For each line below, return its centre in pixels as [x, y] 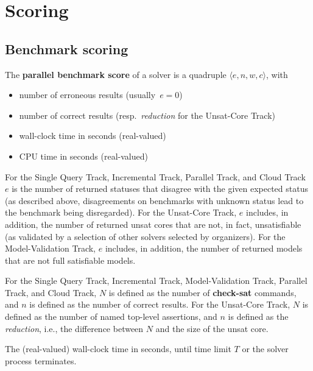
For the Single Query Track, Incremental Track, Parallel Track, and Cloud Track [155, 176]
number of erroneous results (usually [87, 95]
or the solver [265, 349]
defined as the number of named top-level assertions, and [111, 316]
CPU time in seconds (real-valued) [83, 156]
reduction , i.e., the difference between [74, 328]
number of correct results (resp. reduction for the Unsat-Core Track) [147, 115]
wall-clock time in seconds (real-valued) [93, 136]
